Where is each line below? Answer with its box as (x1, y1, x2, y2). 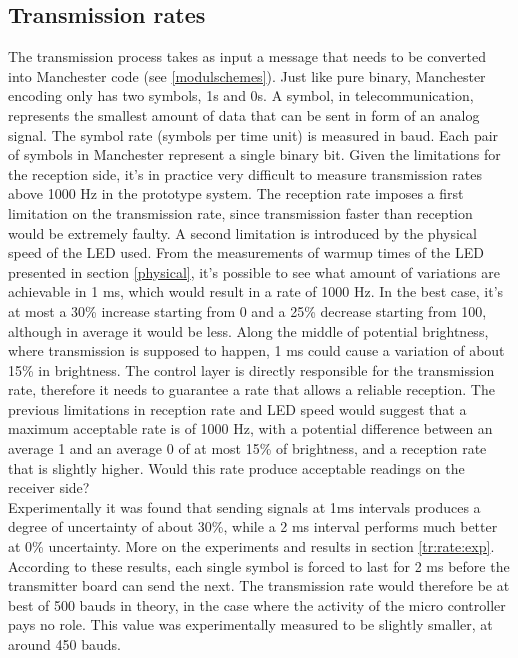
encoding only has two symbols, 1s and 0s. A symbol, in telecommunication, (8, 85, 474, 106)
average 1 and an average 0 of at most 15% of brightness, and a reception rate (8, 438, 487, 459)
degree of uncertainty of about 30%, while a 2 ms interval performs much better (8, 516, 498, 537)
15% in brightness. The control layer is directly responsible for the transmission (8, 359, 495, 380)
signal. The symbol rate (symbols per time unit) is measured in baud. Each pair (8, 124, 499, 145)
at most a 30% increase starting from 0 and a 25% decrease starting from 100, (8, 300, 487, 321)
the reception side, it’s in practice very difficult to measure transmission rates (8, 163, 483, 184)
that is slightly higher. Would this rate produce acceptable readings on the (8, 457, 465, 478)
